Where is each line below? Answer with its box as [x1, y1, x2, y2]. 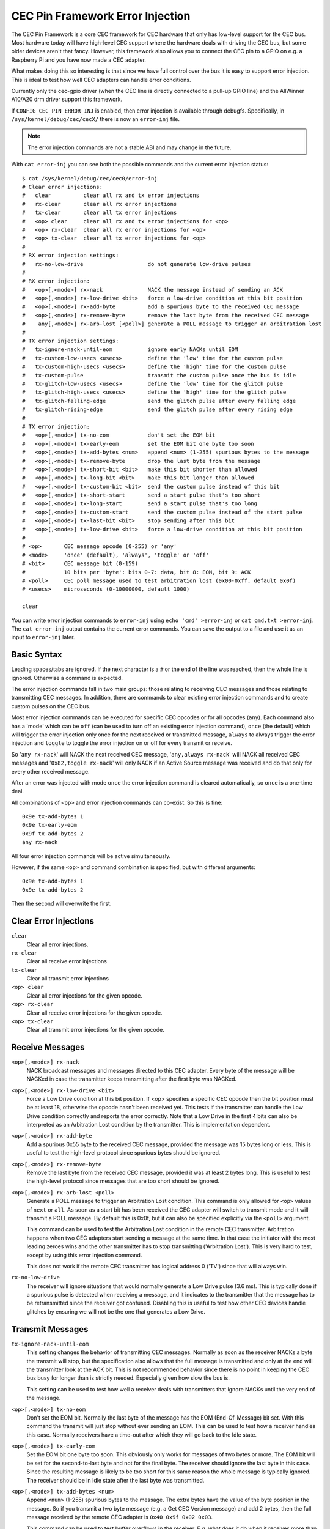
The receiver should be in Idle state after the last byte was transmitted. [26, 1476, 205, 1484]
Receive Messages [11, 1042, 85, 1053]
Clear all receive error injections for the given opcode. [26, 1009, 163, 1016]
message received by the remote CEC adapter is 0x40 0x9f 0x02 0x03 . [26, 1514, 213, 1521]
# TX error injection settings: [22, 338, 119, 345]
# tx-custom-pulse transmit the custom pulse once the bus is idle [22, 372, 296, 379]
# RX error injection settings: [22, 252, 119, 259]
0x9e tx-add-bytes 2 [22, 886, 84, 893]
